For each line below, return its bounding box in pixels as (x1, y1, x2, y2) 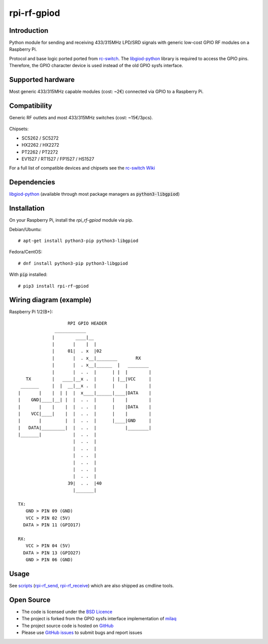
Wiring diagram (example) (9, 296, 92, 304)
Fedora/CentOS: (9, 249, 42, 255)
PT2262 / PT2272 (21, 149, 58, 155)
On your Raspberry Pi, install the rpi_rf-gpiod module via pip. (9, 217, 134, 223)
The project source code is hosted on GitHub (21, 623, 114, 629)
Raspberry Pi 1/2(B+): (9, 309, 53, 315)
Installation (9, 204, 45, 213)
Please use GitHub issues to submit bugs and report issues (21, 630, 142, 636)
